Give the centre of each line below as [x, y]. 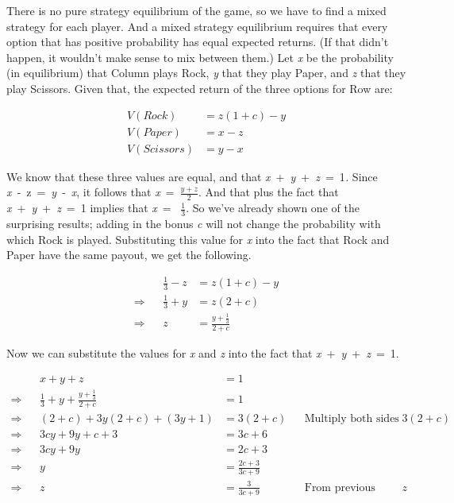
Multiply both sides [352, 418]
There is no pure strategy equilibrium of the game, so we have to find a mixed [196, 10]
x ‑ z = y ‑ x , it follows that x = [90, 192]
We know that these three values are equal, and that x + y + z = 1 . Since [192, 176]
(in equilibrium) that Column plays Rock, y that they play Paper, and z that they [206, 73]
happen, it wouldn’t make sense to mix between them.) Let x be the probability [200, 57]
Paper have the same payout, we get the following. [129, 255]
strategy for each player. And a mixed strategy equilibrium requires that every [197, 26]
